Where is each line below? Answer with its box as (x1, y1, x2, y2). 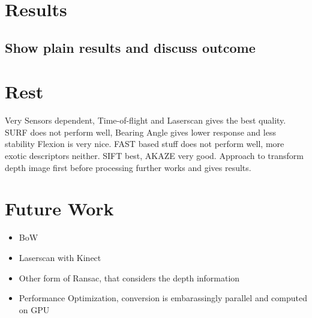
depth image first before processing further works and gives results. (5, 161, 251, 173)
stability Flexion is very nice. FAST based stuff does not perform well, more (5, 137, 284, 150)
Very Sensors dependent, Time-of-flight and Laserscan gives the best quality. (5, 114, 286, 127)
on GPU (19, 303, 50, 316)
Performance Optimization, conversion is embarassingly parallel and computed (19, 292, 308, 304)
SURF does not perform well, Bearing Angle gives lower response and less (5, 125, 276, 138)
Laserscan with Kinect (19, 251, 101, 263)
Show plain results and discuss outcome (5, 38, 256, 56)
